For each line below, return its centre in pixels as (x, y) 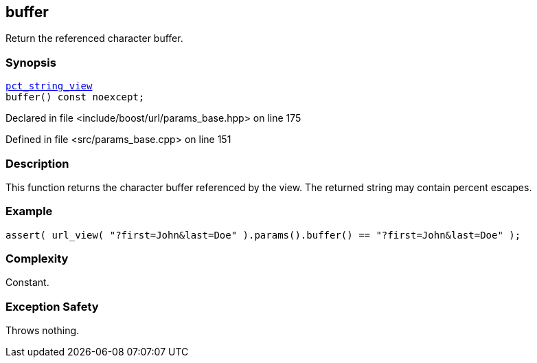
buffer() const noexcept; (75, 97)
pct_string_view (49, 86)
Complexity (37, 259)
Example (29, 211)
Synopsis (31, 62)
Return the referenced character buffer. (94, 38)
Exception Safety (52, 306)
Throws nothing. (43, 331)
